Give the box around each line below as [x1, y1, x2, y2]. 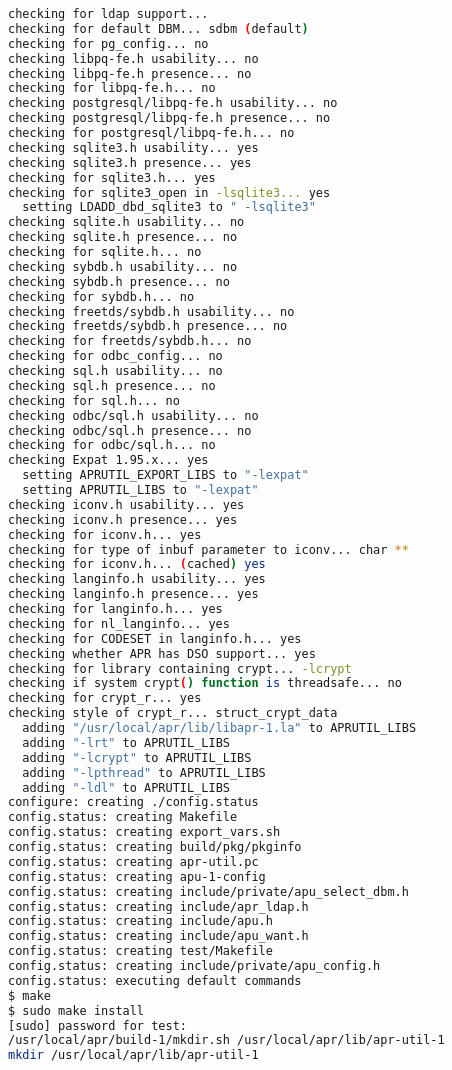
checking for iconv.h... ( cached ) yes [8, 557, 266, 572]
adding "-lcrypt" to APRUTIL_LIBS [22, 750, 252, 765]
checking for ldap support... [8, 7, 209, 21]
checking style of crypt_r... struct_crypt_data [8, 706, 338, 721]
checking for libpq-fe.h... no [8, 81, 216, 96]
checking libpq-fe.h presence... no [8, 66, 252, 81]
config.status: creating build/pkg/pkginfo [8, 840, 302, 854]
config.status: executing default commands [8, 973, 302, 988]
